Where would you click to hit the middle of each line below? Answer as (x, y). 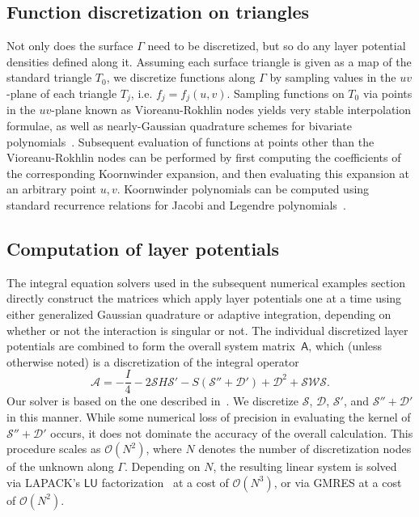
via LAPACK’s (44, 482)
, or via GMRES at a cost (338, 482)
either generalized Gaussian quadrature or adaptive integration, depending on (199, 314)
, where (164, 449)
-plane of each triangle (62, 93)
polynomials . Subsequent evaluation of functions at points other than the (190, 141)
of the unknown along (60, 466)
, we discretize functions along (181, 77)
